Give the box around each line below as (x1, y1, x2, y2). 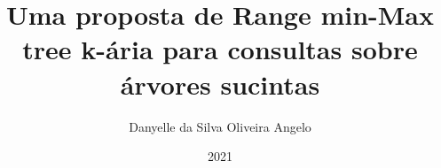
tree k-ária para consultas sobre (22, 31, 418, 67)
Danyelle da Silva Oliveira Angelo (129, 117, 311, 135)
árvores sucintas (120, 65, 320, 102)
